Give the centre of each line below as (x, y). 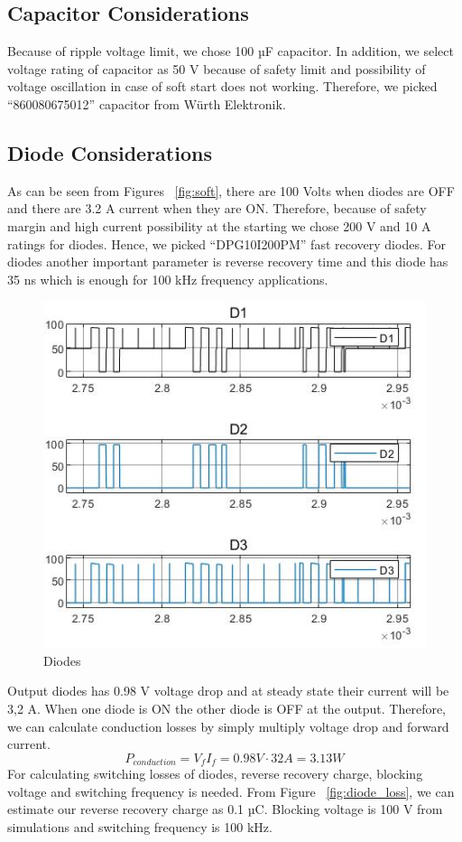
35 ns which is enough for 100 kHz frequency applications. (168, 279)
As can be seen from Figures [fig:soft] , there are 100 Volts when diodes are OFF (231, 190)
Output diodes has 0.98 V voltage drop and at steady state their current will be (228, 691)
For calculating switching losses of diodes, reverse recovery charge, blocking (215, 774)
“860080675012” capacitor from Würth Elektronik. (147, 103)
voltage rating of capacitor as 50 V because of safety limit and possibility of (217, 68)
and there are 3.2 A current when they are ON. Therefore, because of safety (217, 208)
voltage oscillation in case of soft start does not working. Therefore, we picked (222, 86)
